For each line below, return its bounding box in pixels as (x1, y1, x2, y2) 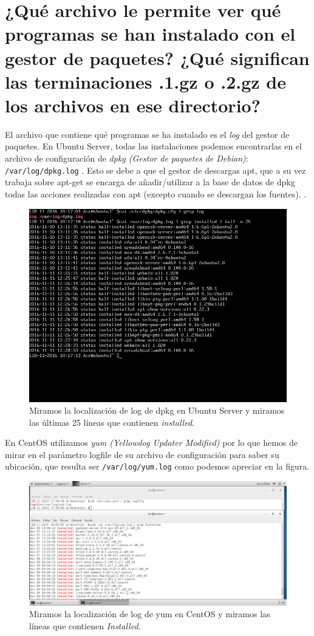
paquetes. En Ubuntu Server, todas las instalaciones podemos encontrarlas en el (5, 140, 302, 152)
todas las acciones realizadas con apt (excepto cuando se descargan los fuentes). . (5, 187, 307, 200)
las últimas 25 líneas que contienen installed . (29, 415, 194, 428)
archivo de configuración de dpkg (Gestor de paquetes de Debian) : (5, 152, 248, 165)
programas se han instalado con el (5, 21, 296, 46)
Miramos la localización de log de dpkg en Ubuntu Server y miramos (29, 404, 285, 417)
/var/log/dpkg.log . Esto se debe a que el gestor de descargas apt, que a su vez (5, 163, 306, 176)
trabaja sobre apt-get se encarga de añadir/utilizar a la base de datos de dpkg (5, 176, 295, 188)
